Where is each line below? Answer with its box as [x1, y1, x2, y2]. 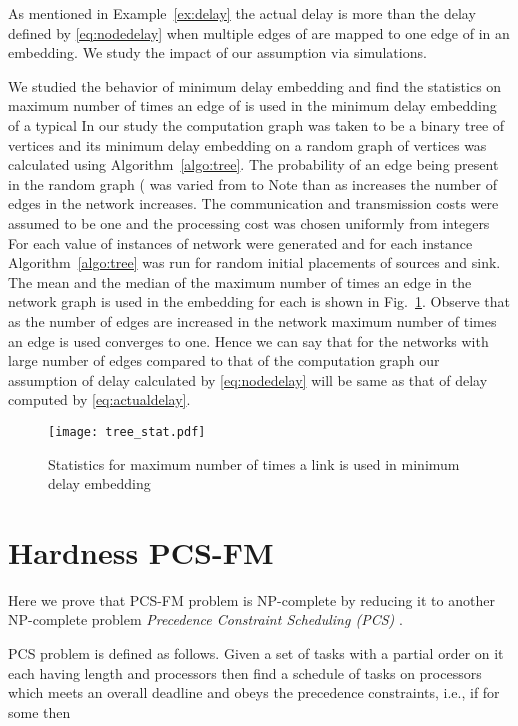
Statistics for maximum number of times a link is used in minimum [48, 453, 460, 474]
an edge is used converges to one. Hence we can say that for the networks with [8, 330, 489, 351]
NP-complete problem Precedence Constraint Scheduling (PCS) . [8, 609, 403, 630]
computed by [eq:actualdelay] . [8, 389, 191, 410]
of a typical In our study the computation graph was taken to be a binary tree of [8, 114, 505, 135]
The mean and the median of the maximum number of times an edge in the [8, 271, 472, 292]
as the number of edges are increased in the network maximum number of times [8, 310, 497, 331]
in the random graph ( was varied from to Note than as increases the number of [8, 173, 497, 194]
